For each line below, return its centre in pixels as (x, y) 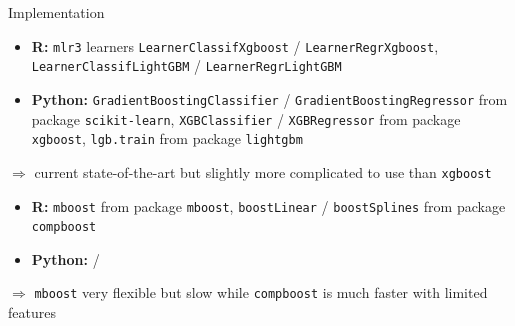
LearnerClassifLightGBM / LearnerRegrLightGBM (186, 65)
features (32, 312)
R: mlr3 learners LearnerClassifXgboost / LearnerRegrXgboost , (235, 45)
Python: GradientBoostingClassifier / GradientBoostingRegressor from (269, 98)
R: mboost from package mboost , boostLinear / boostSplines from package (268, 205)
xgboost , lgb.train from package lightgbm (167, 138)
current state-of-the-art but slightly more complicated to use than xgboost (263, 171)
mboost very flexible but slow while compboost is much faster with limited (261, 292)
